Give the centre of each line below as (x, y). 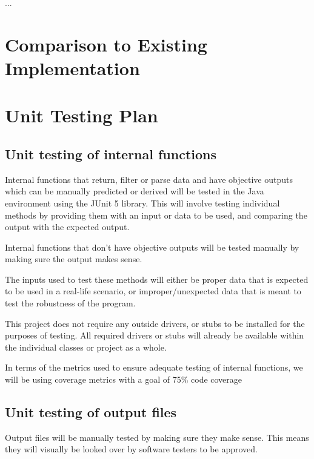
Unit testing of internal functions (111, 154)
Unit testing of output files (91, 412)
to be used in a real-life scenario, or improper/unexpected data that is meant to (153, 291)
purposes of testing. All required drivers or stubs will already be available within (155, 335)
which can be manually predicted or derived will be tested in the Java (135, 191)
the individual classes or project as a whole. (86, 347)
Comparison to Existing (106, 44)
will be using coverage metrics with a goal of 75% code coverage (124, 379)
